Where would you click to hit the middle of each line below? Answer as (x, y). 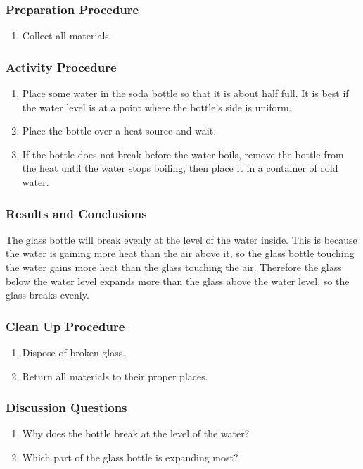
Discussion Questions (66, 407)
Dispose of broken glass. (74, 352)
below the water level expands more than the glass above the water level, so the (178, 281)
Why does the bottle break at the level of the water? (136, 433)
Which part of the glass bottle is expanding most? (130, 457)
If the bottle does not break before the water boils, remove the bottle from (183, 154)
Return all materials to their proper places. (115, 376)
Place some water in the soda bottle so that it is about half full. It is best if (185, 93)
